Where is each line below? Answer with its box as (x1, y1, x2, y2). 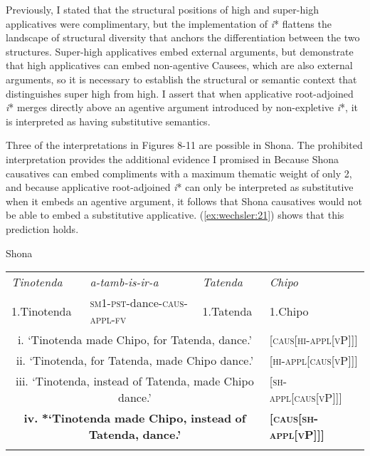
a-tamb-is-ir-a (90, 274, 159, 291)
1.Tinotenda (11, 302, 72, 319)
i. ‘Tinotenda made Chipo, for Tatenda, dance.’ (17, 331, 252, 348)
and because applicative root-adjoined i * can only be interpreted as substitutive (6, 180, 354, 195)
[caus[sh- (269, 410, 319, 427)
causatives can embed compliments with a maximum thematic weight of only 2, (6, 165, 352, 180)
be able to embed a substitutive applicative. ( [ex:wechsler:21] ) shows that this (6, 207, 344, 222)
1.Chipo (269, 302, 309, 319)
